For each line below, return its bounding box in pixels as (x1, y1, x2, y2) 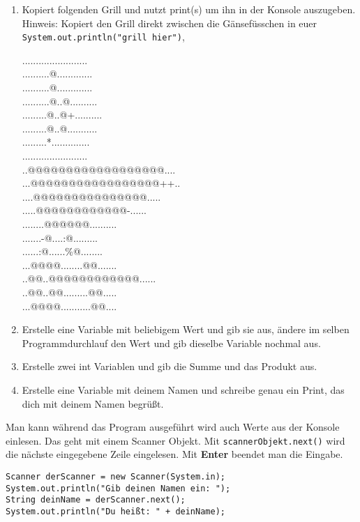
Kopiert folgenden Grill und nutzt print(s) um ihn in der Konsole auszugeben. (22, 2, 356, 16)
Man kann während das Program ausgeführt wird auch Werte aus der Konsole (6, 420, 340, 434)
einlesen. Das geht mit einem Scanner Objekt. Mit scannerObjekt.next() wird (6, 433, 345, 447)
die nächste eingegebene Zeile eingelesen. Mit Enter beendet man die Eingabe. (6, 447, 343, 461)
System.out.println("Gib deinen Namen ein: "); (6, 483, 231, 493)
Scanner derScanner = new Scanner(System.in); (6, 471, 225, 482)
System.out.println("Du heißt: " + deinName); (6, 506, 225, 516)
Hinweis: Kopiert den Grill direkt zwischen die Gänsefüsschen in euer (22, 15, 317, 30)
